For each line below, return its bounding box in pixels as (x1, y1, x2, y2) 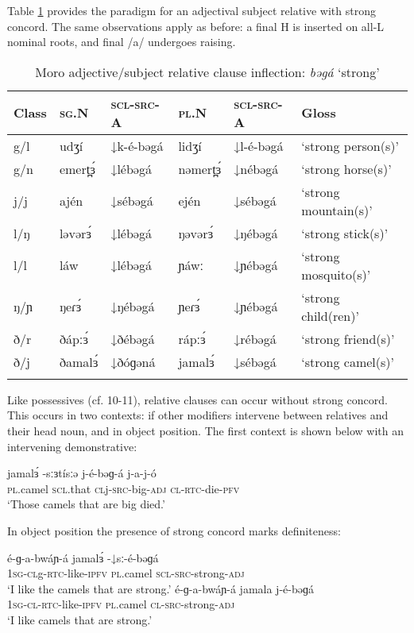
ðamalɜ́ (59, 352, 99, 371)
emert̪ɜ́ (59, 159, 95, 178)
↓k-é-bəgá (110, 136, 164, 155)
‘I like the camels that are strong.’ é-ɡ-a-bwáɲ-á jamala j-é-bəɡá (7, 580, 314, 596)
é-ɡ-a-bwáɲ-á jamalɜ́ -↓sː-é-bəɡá (7, 549, 159, 565)
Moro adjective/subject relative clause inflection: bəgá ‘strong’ (35, 62, 380, 81)
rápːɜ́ (178, 329, 206, 348)
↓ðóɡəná (110, 352, 156, 371)
